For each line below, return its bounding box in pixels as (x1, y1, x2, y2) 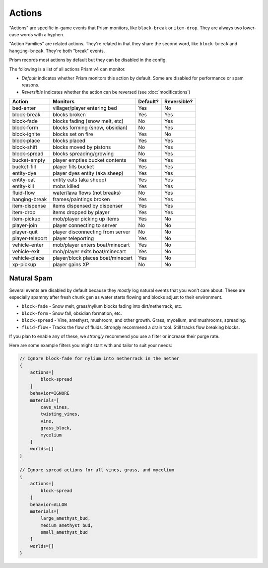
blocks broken (52, 111, 86, 118)
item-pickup (12, 215, 41, 222)
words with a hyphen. (20, 31, 65, 37)
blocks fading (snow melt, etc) (52, 118, 124, 125)
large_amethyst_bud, (40, 515, 91, 521)
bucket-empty (12, 157, 46, 164)
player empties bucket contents (52, 157, 127, 164)
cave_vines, (40, 405, 69, 410)
